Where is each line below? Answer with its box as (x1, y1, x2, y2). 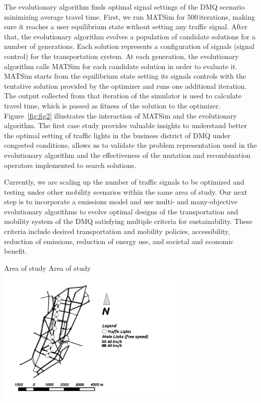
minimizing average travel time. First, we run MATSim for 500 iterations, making (4, 11, 255, 22)
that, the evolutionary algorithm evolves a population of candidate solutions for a (4, 31, 255, 41)
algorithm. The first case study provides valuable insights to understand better (4, 120, 247, 131)
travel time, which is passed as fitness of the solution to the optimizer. (4, 100, 221, 110)
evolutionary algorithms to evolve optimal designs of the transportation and (4, 206, 238, 216)
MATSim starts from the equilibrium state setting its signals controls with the (4, 71, 246, 81)
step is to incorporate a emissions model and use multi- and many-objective (4, 196, 237, 207)
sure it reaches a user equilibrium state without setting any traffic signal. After (4, 21, 247, 32)
